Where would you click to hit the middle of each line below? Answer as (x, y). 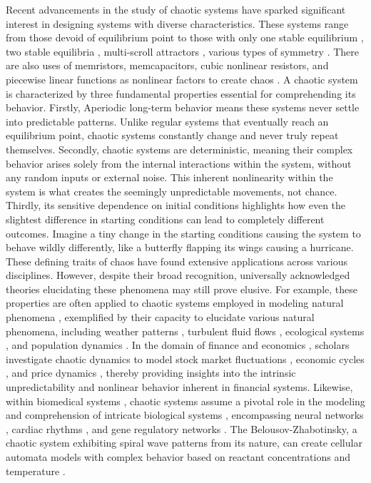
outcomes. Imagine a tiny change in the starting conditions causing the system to (183, 233)
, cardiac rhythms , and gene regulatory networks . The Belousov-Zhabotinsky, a (182, 428)
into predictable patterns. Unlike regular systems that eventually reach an (167, 121)
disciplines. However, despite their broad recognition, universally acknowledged (178, 275)
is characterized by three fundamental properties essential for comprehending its (181, 93)
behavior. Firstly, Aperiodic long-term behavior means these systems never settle (183, 107)
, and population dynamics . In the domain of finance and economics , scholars (178, 345)
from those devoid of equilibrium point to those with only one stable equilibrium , (185, 37)
